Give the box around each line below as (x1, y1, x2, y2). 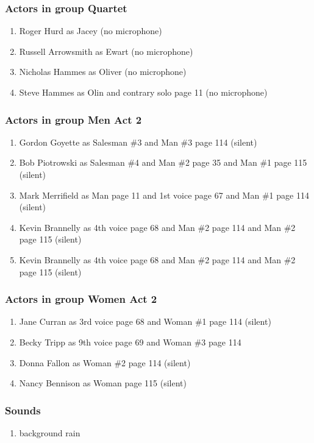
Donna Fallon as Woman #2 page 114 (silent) (19, 356, 191, 369)
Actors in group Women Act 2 (5, 291, 157, 307)
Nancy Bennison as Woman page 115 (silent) (19, 377, 187, 389)
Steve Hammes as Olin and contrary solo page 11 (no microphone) (19, 86, 268, 98)
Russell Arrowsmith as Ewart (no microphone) (19, 44, 193, 57)
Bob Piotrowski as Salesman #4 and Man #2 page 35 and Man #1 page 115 (19, 156, 307, 169)
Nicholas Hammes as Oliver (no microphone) (19, 65, 187, 78)
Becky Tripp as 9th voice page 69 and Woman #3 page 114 (19, 335, 241, 348)
